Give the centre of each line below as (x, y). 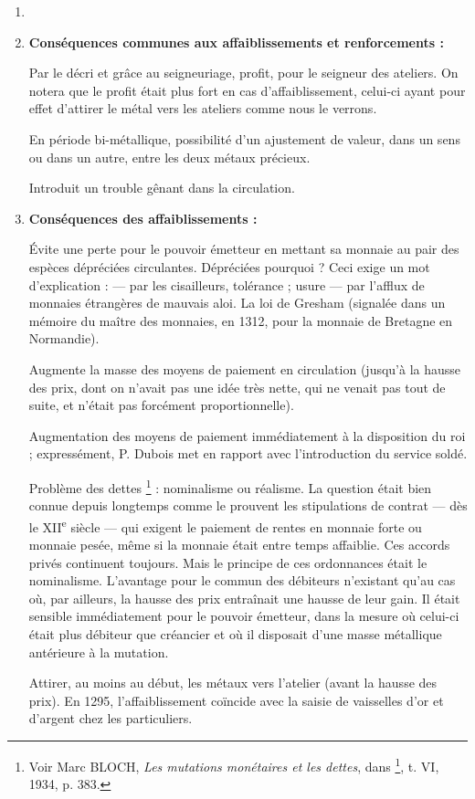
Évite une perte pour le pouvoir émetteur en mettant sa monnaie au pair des (244, 249)
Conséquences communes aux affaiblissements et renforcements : (236, 42)
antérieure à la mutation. (99, 652)
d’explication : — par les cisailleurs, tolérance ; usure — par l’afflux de (227, 284)
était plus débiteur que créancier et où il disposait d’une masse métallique (235, 633)
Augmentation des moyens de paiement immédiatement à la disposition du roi (247, 435)
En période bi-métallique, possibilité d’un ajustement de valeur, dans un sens (244, 138)
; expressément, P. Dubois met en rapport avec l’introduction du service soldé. (248, 453)
